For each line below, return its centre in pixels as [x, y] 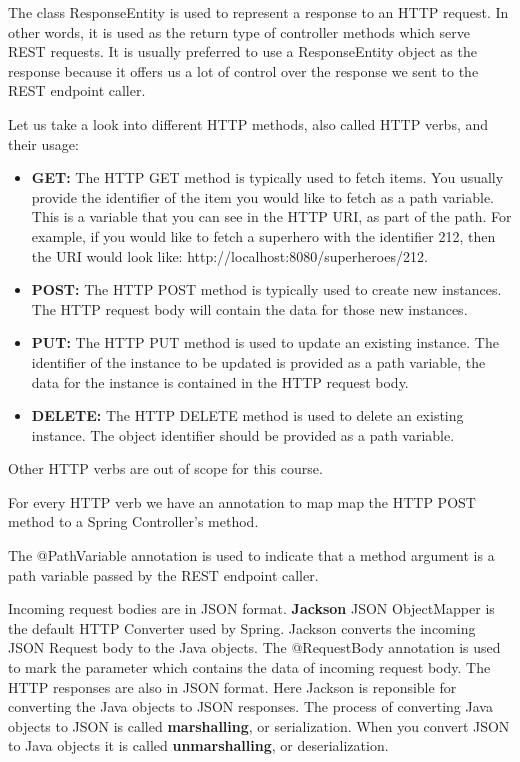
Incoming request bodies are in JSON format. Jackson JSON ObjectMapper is [251, 608]
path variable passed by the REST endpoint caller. [163, 574]
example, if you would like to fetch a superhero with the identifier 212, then [263, 235]
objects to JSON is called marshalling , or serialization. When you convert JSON [259, 725]
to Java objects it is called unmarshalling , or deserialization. [198, 745]
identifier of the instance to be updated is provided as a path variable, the [258, 361]
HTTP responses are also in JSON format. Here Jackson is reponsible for [232, 686]
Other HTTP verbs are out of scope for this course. [165, 468]
